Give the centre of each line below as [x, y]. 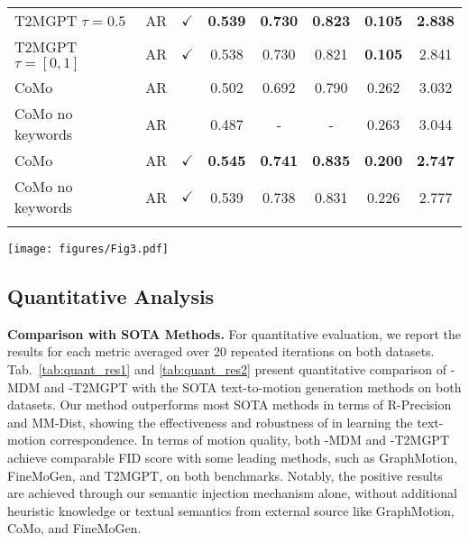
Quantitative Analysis [111, 296]
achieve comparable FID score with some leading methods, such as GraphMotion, [233, 458]
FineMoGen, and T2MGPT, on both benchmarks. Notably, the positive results [225, 475]
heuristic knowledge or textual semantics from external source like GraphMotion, [231, 510]
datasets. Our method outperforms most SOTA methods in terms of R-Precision [230, 405]
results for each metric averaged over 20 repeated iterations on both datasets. [221, 351]
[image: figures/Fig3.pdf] [88, 249]
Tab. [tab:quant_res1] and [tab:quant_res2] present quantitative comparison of [227, 369]
